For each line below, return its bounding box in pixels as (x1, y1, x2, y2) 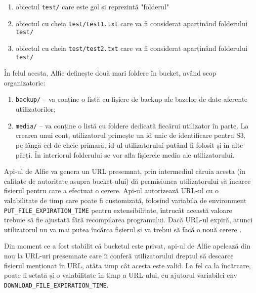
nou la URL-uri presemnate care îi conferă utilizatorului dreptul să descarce (4, 250, 234, 260)
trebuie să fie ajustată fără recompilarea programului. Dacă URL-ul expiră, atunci (4, 214, 253, 225)
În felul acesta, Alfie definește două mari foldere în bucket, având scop (4, 68, 216, 78)
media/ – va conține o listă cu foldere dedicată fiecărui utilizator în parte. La (15, 120, 249, 130)
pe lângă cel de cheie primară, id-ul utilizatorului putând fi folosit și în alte (15, 139, 243, 150)
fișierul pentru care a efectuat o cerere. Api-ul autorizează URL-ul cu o (4, 185, 219, 196)
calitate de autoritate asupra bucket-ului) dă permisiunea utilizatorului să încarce (4, 175, 251, 186)
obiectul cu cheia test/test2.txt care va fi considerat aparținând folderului (15, 42, 248, 53)
